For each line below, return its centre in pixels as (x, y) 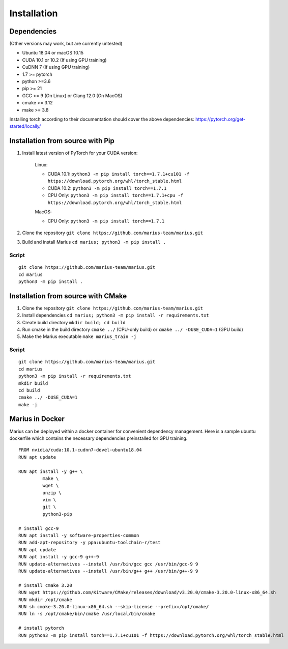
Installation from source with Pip (62, 141)
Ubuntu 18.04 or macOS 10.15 (53, 53)
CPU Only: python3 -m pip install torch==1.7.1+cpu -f (115, 195)
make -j (28, 404)
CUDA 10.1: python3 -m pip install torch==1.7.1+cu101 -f (119, 174)
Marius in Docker (37, 419)
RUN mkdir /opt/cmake (45, 600)
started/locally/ (25, 126)
